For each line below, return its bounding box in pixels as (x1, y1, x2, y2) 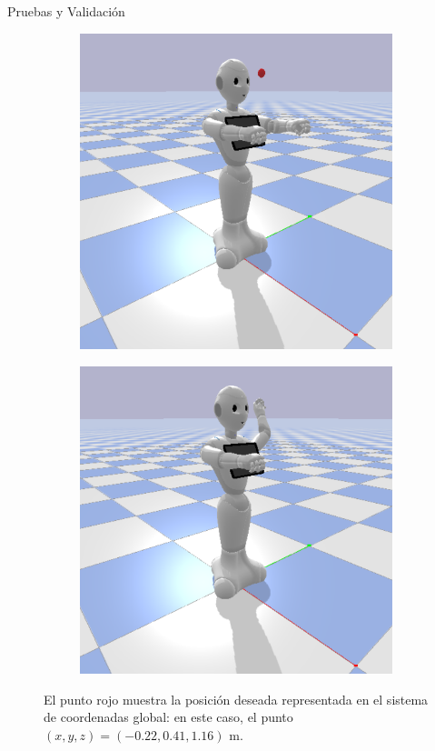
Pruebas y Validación (7, 2, 125, 20)
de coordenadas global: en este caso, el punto (44, 707, 293, 726)
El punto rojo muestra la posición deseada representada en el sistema (44, 689, 429, 708)
